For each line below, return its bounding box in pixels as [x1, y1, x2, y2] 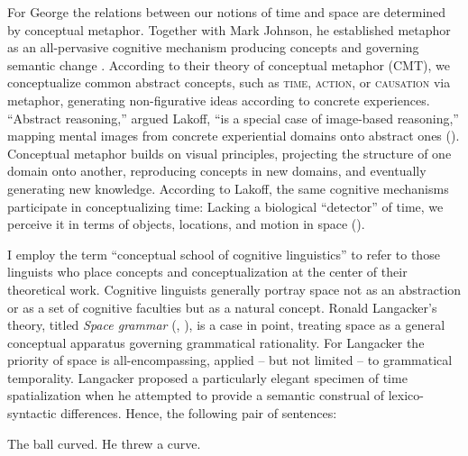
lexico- [388, 386, 424, 405]
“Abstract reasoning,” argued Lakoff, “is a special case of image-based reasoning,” [7, 108, 459, 127]
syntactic [7, 404, 57, 423]
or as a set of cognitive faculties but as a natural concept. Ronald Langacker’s [7, 297, 437, 316]
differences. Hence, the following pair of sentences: [60, 404, 337, 423]
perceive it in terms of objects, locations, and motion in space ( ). [7, 214, 365, 233]
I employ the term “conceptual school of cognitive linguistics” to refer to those [7, 244, 440, 263]
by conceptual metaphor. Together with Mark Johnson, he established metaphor [7, 20, 451, 39]
